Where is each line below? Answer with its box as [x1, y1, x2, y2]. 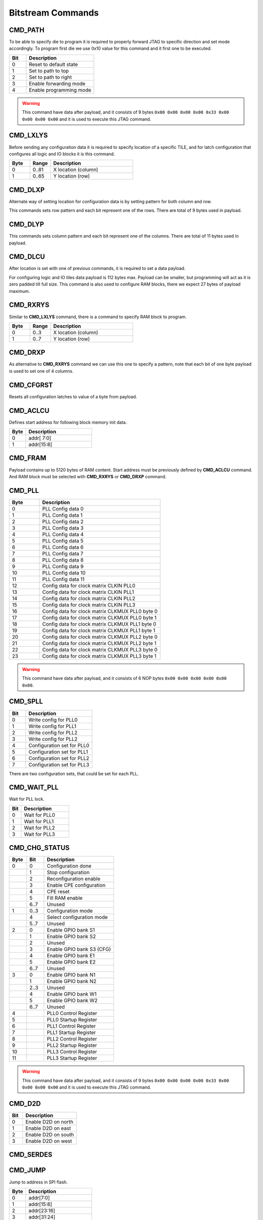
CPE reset [47, 888, 70, 895]
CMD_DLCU [9, 253, 45, 261]
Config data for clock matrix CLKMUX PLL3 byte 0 [42, 646, 158, 653]
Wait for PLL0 [23, 812, 56, 818]
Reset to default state [29, 61, 78, 68]
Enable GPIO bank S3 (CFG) [47, 946, 112, 953]
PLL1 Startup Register [47, 1029, 96, 1036]
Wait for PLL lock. [9, 796, 45, 802]
